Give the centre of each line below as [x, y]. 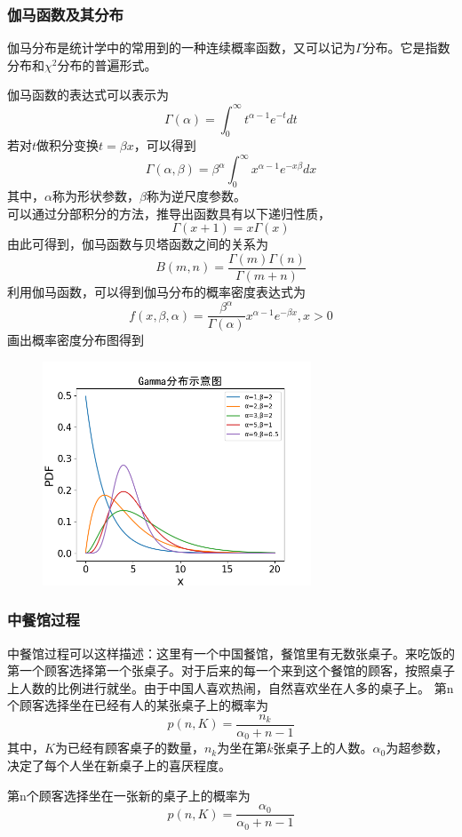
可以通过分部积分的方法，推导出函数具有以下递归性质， [169, 213]
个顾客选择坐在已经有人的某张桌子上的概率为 [138, 705]
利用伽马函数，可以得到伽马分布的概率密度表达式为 [156, 292]
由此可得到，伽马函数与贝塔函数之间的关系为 [138, 244]
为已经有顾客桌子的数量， [129, 748]
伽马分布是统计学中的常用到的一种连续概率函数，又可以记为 [181, 48]
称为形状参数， [96, 196]
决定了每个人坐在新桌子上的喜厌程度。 [119, 765]
